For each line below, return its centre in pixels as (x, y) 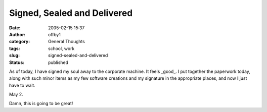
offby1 (55, 34)
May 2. (16, 95)
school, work (61, 48)
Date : (15, 28)
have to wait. (22, 85)
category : (20, 42)
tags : (15, 48)
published (58, 62)
